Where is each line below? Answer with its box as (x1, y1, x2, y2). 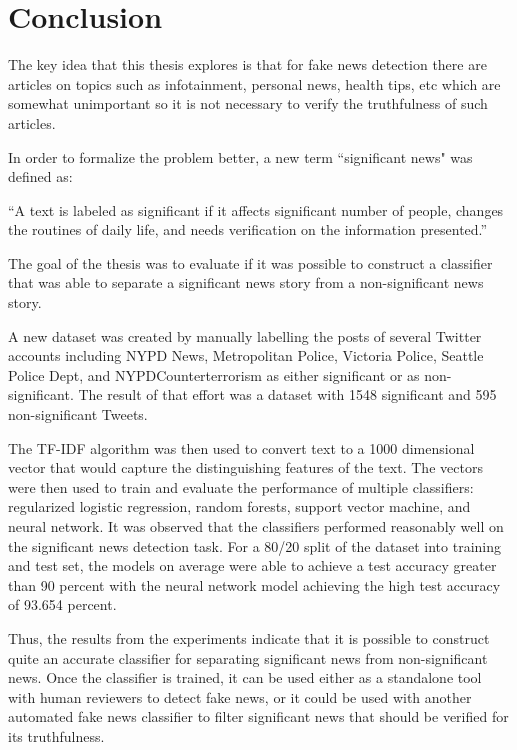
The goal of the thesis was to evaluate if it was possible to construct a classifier (8, 252, 493, 273)
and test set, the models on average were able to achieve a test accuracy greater (8, 555, 497, 576)
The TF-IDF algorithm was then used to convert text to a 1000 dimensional (8, 437, 475, 458)
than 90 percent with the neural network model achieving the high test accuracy (8, 574, 501, 595)
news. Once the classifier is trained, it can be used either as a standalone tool (8, 667, 482, 688)
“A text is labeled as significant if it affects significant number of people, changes (8, 199, 504, 220)
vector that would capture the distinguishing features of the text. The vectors (8, 457, 483, 478)
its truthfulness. (8, 725, 105, 746)
